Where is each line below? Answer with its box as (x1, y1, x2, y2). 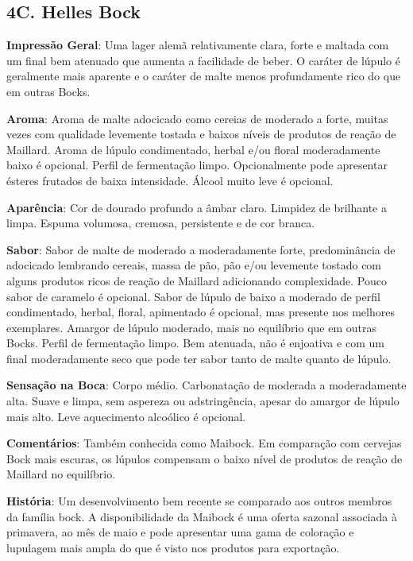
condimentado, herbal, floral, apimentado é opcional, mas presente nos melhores (6, 304, 395, 320)
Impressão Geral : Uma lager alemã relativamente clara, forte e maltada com (6, 37, 389, 53)
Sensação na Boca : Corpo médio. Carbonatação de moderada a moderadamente (6, 377, 407, 393)
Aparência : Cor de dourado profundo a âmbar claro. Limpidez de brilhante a (6, 199, 387, 215)
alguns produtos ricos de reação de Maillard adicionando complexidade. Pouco (6, 272, 387, 288)
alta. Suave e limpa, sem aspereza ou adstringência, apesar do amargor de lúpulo (6, 393, 399, 409)
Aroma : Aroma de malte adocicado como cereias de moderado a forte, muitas (6, 110, 388, 126)
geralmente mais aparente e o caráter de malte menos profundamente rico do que (6, 68, 401, 84)
